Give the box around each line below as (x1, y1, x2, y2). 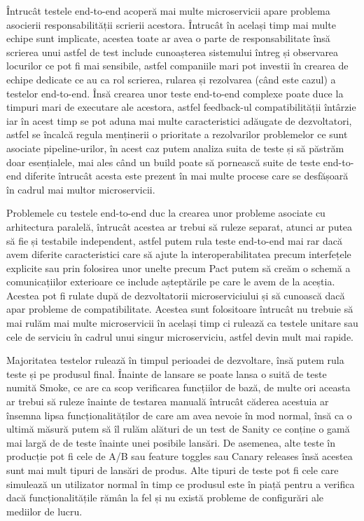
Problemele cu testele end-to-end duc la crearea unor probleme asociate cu (6, 205, 325, 220)
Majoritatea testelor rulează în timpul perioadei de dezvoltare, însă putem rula (6, 353, 344, 367)
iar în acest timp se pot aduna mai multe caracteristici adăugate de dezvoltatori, (6, 113, 352, 128)
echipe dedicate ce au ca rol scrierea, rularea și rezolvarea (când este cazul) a (6, 72, 336, 86)
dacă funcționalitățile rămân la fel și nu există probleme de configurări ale (6, 490, 323, 505)
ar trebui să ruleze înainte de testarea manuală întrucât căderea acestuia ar (6, 394, 329, 409)
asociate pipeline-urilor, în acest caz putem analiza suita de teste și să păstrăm (6, 140, 344, 155)
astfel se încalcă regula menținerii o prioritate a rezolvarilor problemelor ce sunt (6, 127, 348, 142)
